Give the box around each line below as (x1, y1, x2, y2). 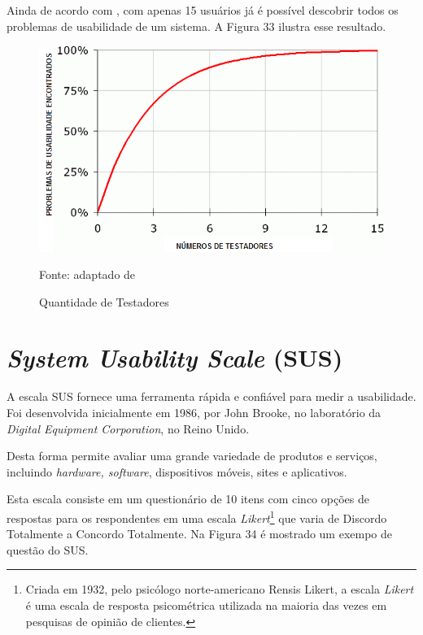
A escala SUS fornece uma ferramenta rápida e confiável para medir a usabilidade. (7, 388, 416, 405)
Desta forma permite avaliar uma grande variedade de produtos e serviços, (7, 447, 377, 464)
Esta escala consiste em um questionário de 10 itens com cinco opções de (7, 490, 369, 507)
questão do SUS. (7, 541, 89, 558)
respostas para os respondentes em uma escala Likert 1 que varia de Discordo (7, 507, 387, 526)
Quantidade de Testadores (39, 293, 169, 310)
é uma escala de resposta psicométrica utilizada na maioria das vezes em (25, 597, 387, 613)
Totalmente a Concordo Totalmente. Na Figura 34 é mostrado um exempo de (7, 525, 393, 542)
